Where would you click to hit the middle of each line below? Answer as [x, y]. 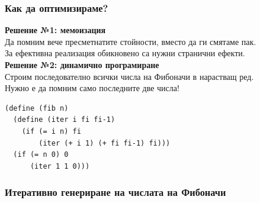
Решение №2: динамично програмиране [82, 65]
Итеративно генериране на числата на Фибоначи [115, 192]
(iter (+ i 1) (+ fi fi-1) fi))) [105, 143]
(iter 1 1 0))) [60, 166]
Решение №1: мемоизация [55, 30]
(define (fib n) [37, 108]
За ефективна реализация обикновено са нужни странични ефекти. [125, 53]
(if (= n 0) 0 [41, 155]
